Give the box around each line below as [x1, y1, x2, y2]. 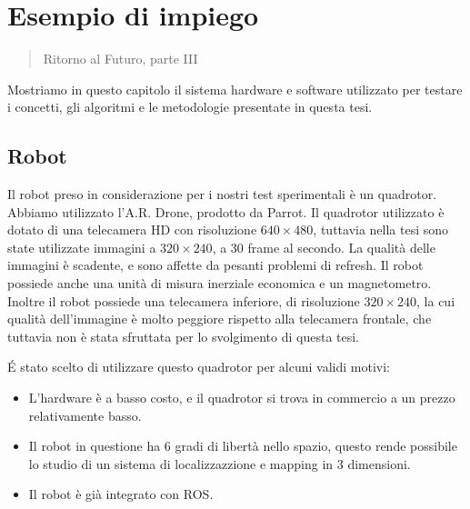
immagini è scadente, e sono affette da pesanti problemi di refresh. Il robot [7, 255, 424, 274]
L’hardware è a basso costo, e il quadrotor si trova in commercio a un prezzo [28, 388, 455, 407]
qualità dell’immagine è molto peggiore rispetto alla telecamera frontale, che [7, 309, 432, 328]
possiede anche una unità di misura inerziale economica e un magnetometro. [7, 274, 432, 293]
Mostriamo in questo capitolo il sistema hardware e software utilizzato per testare [7, 79, 463, 98]
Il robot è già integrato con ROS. [28, 484, 214, 504]
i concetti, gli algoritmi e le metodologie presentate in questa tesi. [7, 97, 373, 116]
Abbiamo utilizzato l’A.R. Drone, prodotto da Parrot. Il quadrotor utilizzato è [7, 202, 445, 221]
